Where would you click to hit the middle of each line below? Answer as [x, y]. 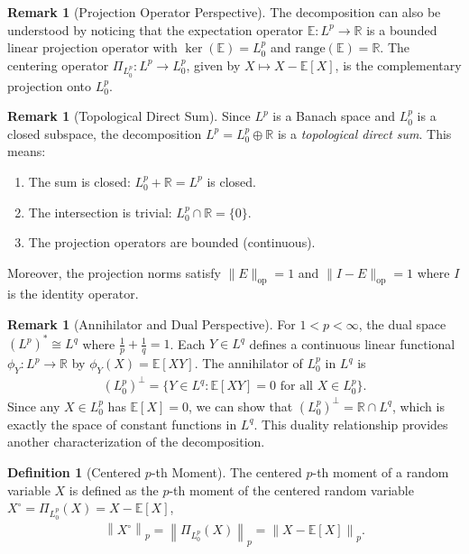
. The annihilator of [248, 363]
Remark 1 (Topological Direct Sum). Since [129, 116]
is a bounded [402, 29]
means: [27, 151]
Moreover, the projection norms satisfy [114, 272]
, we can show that [241, 406]
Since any [34, 406]
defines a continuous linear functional [352, 343]
